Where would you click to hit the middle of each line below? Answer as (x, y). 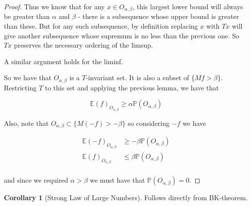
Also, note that (26, 123)
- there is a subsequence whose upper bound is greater (159, 16)
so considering (149, 123)
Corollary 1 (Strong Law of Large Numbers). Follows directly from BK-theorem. (126, 197)
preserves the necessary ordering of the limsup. (83, 45)
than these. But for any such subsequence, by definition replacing (101, 26)
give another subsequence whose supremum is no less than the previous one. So (122, 35)
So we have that (28, 77)
